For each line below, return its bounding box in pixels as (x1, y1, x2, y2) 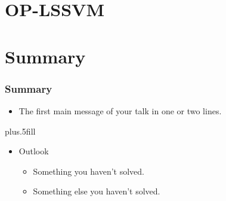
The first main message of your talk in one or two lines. (18, 104, 222, 117)
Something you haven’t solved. (33, 165, 144, 177)
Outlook (18, 145, 49, 157)
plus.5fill (5, 124, 36, 137)
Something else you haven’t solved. (33, 185, 160, 197)
